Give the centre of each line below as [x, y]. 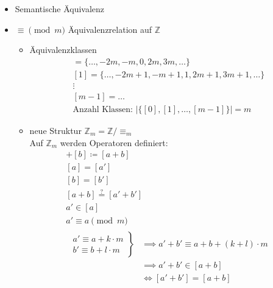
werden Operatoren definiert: [114, 142]
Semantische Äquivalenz [60, 9]
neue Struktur [55, 130]
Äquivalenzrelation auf [110, 29]
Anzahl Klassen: [103, 109]
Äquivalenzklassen [63, 50]
